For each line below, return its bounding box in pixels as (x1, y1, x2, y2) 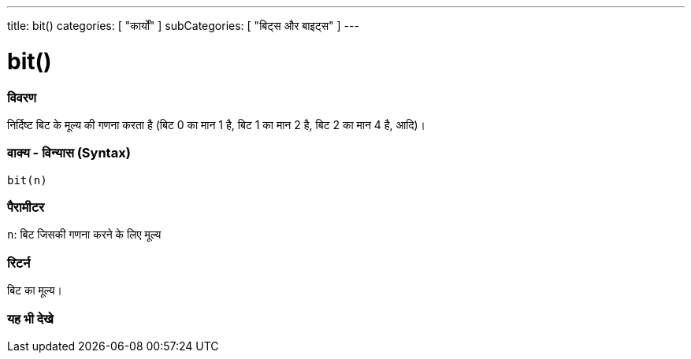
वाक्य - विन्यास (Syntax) (7, 145, 131, 161)
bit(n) (7, 173, 47, 187)
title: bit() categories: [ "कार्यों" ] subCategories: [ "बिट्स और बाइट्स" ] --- (7, 19, 359, 32)
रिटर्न (7, 254, 31, 271)
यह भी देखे (7, 310, 54, 327)
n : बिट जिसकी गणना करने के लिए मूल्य (7, 228, 162, 242)
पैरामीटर (7, 199, 45, 215)
